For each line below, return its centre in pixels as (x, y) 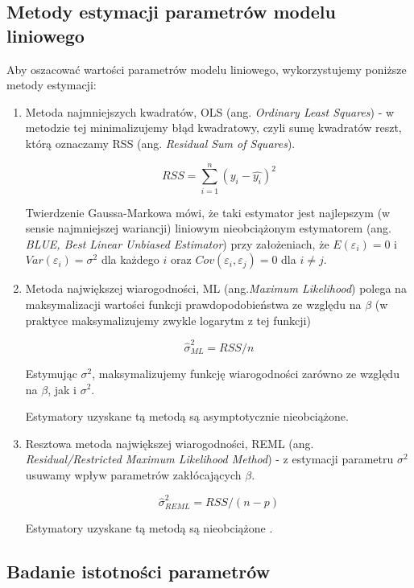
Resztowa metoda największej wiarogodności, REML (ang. (170, 443)
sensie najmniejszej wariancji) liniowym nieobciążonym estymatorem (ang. (208, 228)
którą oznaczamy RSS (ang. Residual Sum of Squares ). (160, 143)
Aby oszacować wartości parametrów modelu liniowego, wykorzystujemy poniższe (207, 69)
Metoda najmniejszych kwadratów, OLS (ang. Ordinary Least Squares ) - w (210, 111)
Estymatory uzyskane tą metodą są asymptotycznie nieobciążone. (187, 416)
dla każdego (130, 259)
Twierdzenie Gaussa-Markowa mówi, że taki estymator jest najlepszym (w (208, 212)
